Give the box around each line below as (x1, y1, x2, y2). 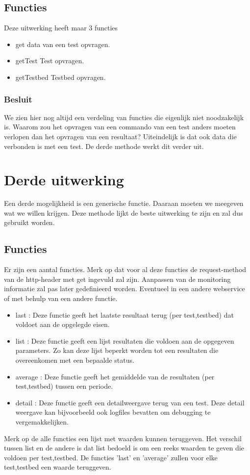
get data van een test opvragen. (15, 39, 110, 49)
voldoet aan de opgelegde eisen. (15, 319, 110, 329)
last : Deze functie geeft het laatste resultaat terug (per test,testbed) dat (15, 309, 234, 320)
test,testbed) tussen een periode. (15, 381, 113, 391)
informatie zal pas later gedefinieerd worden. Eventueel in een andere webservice (4, 283, 245, 294)
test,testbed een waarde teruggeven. (4, 462, 111, 472)
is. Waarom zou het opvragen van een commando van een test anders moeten (4, 122, 236, 132)
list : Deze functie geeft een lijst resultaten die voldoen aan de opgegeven (15, 335, 234, 346)
